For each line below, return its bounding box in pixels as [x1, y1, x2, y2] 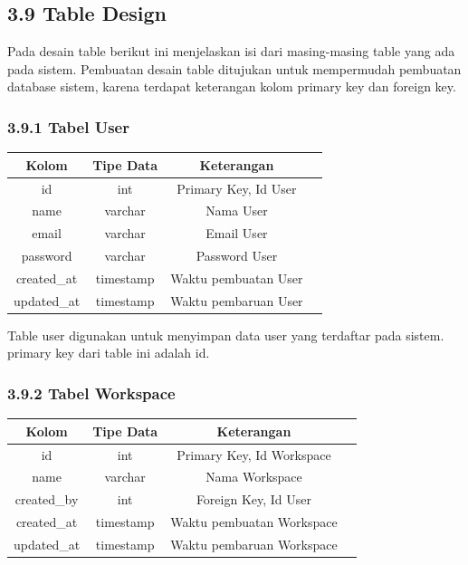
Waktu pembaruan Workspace [170, 534, 338, 553]
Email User [205, 224, 268, 243]
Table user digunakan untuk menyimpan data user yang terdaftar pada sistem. [7, 325, 444, 344]
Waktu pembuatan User [170, 268, 303, 287]
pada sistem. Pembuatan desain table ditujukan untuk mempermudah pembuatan [7, 59, 462, 78]
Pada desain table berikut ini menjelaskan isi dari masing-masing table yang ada [7, 42, 455, 61]
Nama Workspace [205, 467, 302, 486]
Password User [196, 246, 278, 265]
